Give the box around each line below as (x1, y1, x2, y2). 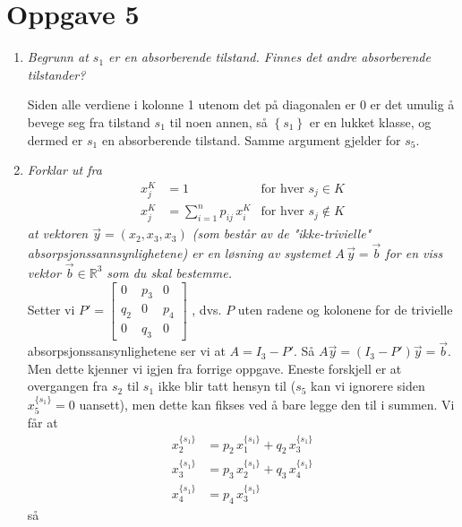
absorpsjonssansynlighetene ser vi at (27, 341, 226, 360)
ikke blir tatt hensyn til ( (158, 376, 296, 395)
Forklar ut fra (27, 160, 102, 179)
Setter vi (27, 299, 75, 318)
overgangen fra (27, 376, 108, 395)
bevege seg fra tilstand (27, 112, 150, 131)
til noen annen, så (169, 112, 268, 131)
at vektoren (27, 224, 89, 243)
